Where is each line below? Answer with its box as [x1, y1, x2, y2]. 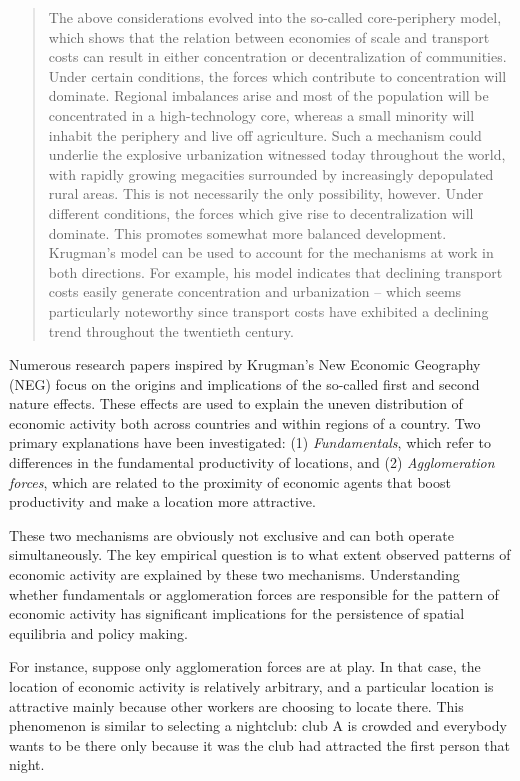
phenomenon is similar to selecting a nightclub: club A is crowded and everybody [9, 715, 507, 736]
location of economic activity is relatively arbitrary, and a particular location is [9, 676, 494, 696]
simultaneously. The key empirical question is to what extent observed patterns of [9, 544, 511, 565]
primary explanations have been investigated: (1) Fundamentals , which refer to [9, 432, 492, 453]
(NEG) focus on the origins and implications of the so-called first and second [9, 373, 480, 394]
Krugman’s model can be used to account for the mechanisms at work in [48, 242, 494, 263]
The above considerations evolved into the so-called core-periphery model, [48, 7, 502, 27]
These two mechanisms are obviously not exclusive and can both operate [9, 524, 454, 545]
